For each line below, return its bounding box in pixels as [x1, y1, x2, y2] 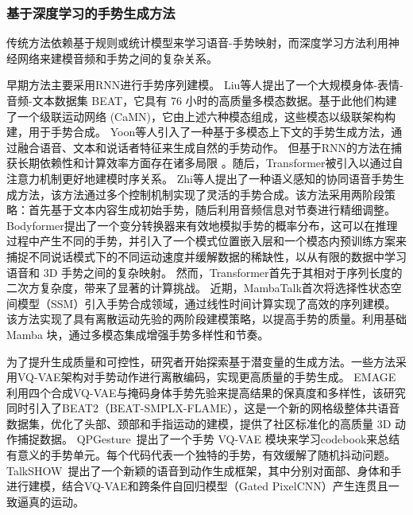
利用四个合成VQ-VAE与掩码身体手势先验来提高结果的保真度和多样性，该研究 [6, 384, 406, 400]
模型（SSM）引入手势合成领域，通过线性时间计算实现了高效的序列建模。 [17, 295, 396, 311]
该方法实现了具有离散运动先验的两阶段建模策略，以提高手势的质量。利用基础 [6, 310, 407, 327]
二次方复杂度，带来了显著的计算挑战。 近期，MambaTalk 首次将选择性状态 [6, 279, 391, 296]
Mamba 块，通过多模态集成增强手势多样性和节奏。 [6, 326, 269, 342]
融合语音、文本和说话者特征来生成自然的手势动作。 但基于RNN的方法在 [17, 139, 391, 155]
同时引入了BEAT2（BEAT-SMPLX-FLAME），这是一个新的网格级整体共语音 [6, 400, 400, 416]
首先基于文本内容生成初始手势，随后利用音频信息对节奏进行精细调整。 [28, 201, 396, 218]
